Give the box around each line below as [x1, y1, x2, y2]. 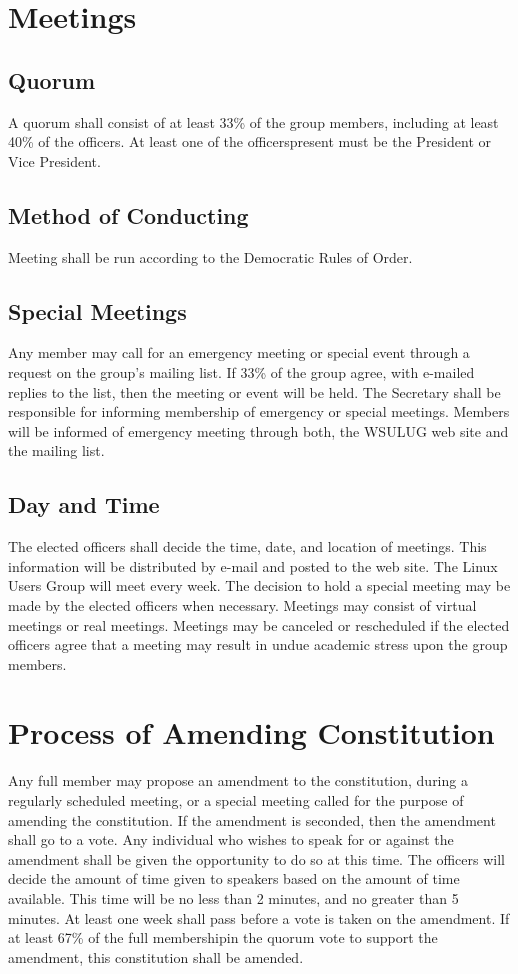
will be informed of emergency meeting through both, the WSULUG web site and [8, 420, 509, 441]
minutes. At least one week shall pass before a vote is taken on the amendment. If [8, 907, 510, 928]
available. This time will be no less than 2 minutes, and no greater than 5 [8, 887, 459, 908]
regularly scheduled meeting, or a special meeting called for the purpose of [8, 790, 464, 810]
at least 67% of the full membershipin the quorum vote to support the [8, 927, 438, 948]
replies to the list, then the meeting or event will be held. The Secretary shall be [8, 381, 501, 402]
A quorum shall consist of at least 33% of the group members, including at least [8, 111, 499, 132]
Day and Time [8, 489, 160, 520]
